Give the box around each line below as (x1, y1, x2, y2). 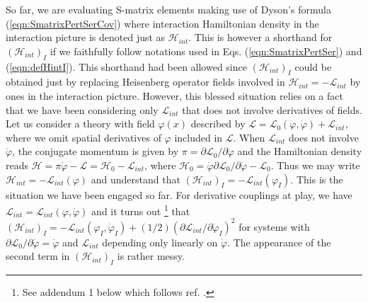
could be (294, 59, 332, 74)
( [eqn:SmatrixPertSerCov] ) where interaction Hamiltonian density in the (6, 16, 319, 30)
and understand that (91, 171, 180, 186)
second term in (6, 248, 70, 263)
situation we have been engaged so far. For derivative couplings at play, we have (6, 187, 352, 202)
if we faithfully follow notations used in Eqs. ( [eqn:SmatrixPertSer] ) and (50, 43, 362, 58)
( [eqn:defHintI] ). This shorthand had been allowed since (6, 59, 247, 74)
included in (174, 130, 223, 144)
